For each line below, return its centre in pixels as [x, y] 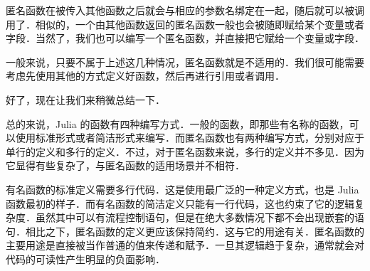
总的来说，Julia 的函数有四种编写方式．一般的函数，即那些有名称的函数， [178, 123]
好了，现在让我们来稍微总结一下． [85, 99]
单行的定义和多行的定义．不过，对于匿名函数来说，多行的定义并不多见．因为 [185, 151]
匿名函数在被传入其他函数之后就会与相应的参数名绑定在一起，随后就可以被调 [185, 10]
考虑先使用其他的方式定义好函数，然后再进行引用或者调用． [145, 76]
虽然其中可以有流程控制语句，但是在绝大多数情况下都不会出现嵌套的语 [200, 217]
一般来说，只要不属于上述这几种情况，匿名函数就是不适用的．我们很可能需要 [185, 62]
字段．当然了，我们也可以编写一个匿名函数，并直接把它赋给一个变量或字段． [185, 38]
